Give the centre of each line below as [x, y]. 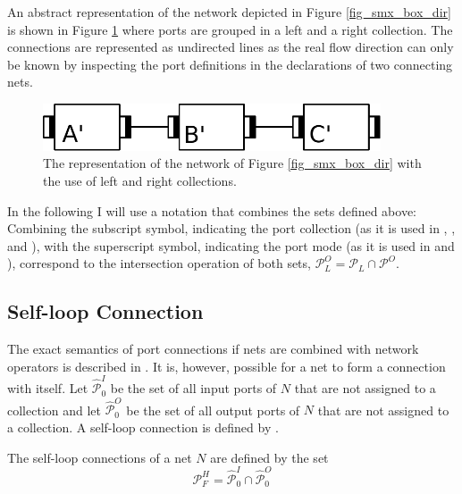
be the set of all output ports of [213, 410]
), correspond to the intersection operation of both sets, [159, 263]
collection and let [54, 410]
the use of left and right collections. [140, 180]
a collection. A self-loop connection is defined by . [143, 427]
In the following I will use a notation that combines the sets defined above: [212, 210]
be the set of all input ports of [193, 388]
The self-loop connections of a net [100, 457]
